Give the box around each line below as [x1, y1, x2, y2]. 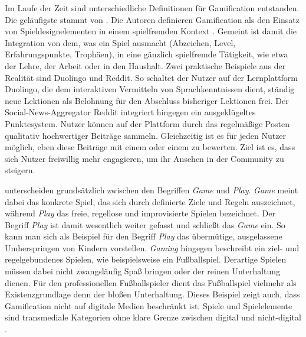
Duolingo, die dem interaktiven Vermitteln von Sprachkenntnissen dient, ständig [5, 83, 295, 95]
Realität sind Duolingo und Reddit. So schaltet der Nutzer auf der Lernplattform [5, 71, 298, 83]
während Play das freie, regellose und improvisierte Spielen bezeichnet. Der [5, 207, 275, 219]
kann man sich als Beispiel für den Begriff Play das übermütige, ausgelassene [5, 230, 282, 242]
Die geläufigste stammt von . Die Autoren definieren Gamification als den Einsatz [5, 13, 300, 25]
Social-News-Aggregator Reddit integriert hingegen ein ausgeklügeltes [5, 106, 256, 118]
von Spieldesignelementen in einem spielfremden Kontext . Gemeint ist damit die [5, 25, 297, 37]
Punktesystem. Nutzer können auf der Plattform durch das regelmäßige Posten [5, 117, 289, 129]
